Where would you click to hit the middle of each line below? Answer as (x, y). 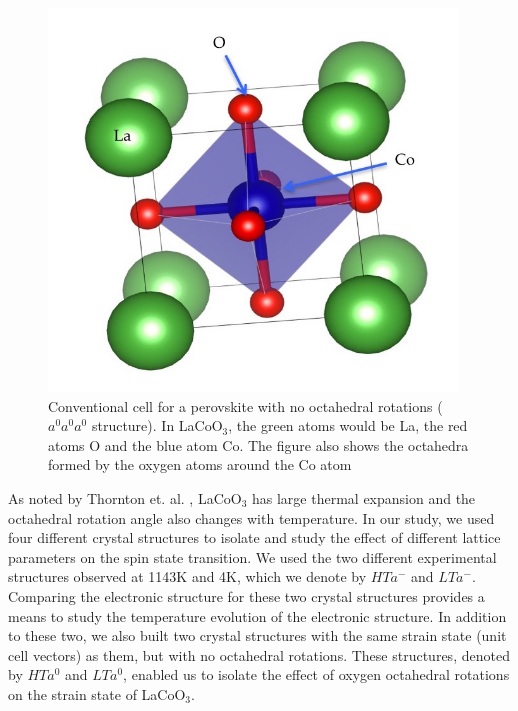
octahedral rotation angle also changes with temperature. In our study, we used (251, 517)
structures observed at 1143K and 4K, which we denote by (187, 576)
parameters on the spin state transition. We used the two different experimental (252, 556)
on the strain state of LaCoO (97, 693)
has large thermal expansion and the (364, 497)
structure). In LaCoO (157, 425)
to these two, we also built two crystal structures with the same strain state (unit (257, 635)
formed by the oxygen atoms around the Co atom (200, 464)
